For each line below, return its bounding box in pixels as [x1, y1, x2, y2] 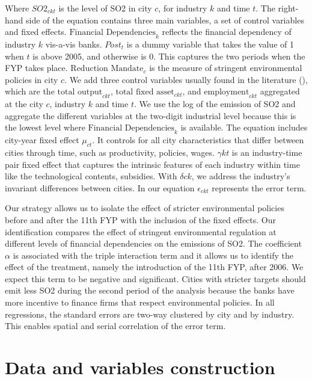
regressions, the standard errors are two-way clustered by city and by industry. [5, 307, 295, 320]
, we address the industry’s [191, 170, 290, 182]
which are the [5, 85, 55, 97]
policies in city [5, 73, 58, 85]
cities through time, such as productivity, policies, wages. [5, 146, 215, 158]
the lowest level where [5, 121, 85, 134]
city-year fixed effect [5, 134, 79, 146]
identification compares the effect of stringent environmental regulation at [5, 225, 277, 238]
